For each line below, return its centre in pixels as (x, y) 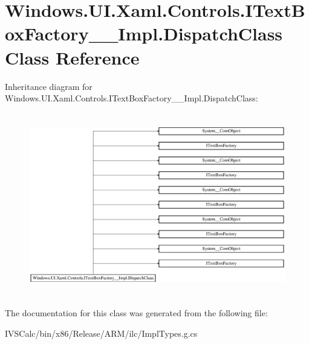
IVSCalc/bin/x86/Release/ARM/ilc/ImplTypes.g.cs (101, 333)
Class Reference (72, 57)
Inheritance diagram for (49, 86)
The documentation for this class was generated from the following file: (136, 313)
